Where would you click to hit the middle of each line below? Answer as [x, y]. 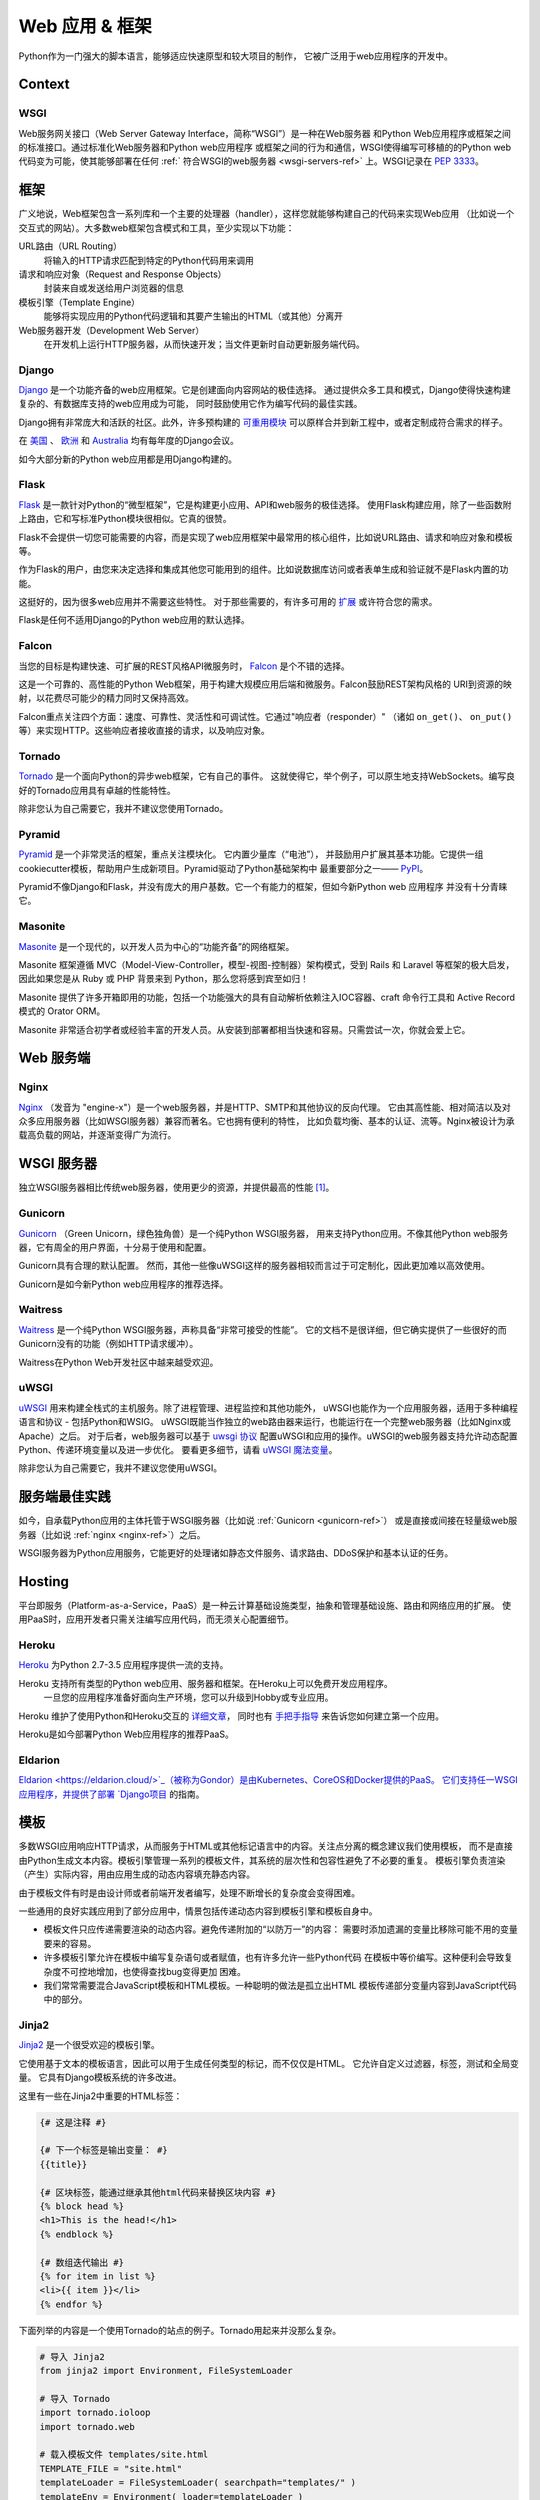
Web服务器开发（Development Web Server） [111, 330]
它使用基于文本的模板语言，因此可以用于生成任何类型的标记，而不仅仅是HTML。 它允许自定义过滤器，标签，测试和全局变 [268, 2063]
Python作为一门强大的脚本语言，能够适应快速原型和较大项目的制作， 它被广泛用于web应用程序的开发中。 [236, 56]
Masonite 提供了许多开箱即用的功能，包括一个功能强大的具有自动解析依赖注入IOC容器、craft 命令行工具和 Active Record [266, 997]
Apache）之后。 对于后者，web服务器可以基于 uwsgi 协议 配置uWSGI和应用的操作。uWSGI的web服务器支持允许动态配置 [268, 1436]
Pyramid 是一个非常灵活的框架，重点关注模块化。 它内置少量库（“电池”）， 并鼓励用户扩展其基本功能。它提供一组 [251, 854]
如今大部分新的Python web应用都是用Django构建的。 [128, 459]
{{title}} [63, 2164]
